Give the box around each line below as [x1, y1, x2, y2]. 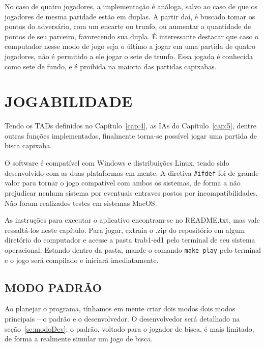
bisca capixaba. [5, 140, 52, 151]
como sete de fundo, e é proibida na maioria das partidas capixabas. [5, 61, 217, 71]
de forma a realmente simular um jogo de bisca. [5, 333, 153, 344]
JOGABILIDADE [5, 91, 133, 112]
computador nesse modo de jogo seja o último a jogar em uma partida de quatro [5, 41, 256, 51]
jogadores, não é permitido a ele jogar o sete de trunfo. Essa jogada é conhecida [5, 50, 253, 61]
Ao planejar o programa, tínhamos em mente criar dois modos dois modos [5, 303, 235, 314]
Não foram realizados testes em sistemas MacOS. [5, 197, 157, 208]
